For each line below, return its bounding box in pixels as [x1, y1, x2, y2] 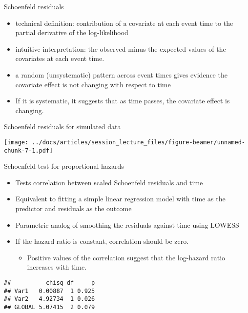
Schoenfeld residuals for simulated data [4, 121, 121, 132]
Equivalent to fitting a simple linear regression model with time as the [15, 194, 226, 204]
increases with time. [27, 262, 87, 272]
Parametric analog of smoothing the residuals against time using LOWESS [15, 219, 239, 230]
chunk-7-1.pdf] [4, 147, 53, 154]
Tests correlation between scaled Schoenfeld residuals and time [15, 177, 203, 187]
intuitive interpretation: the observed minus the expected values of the [15, 43, 226, 54]
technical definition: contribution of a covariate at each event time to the [15, 18, 233, 28]
